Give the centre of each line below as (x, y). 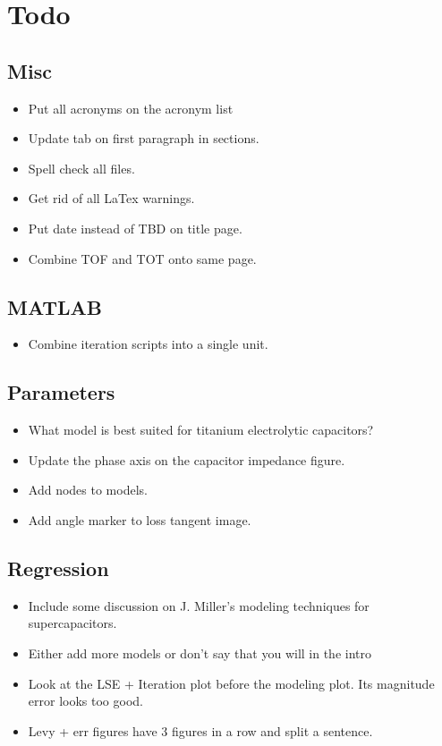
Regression (58, 568)
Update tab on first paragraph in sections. (144, 138)
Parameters (61, 392)
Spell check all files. (81, 168)
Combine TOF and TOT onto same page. (142, 258)
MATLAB (55, 306)
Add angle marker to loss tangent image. (140, 519)
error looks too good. (85, 701)
